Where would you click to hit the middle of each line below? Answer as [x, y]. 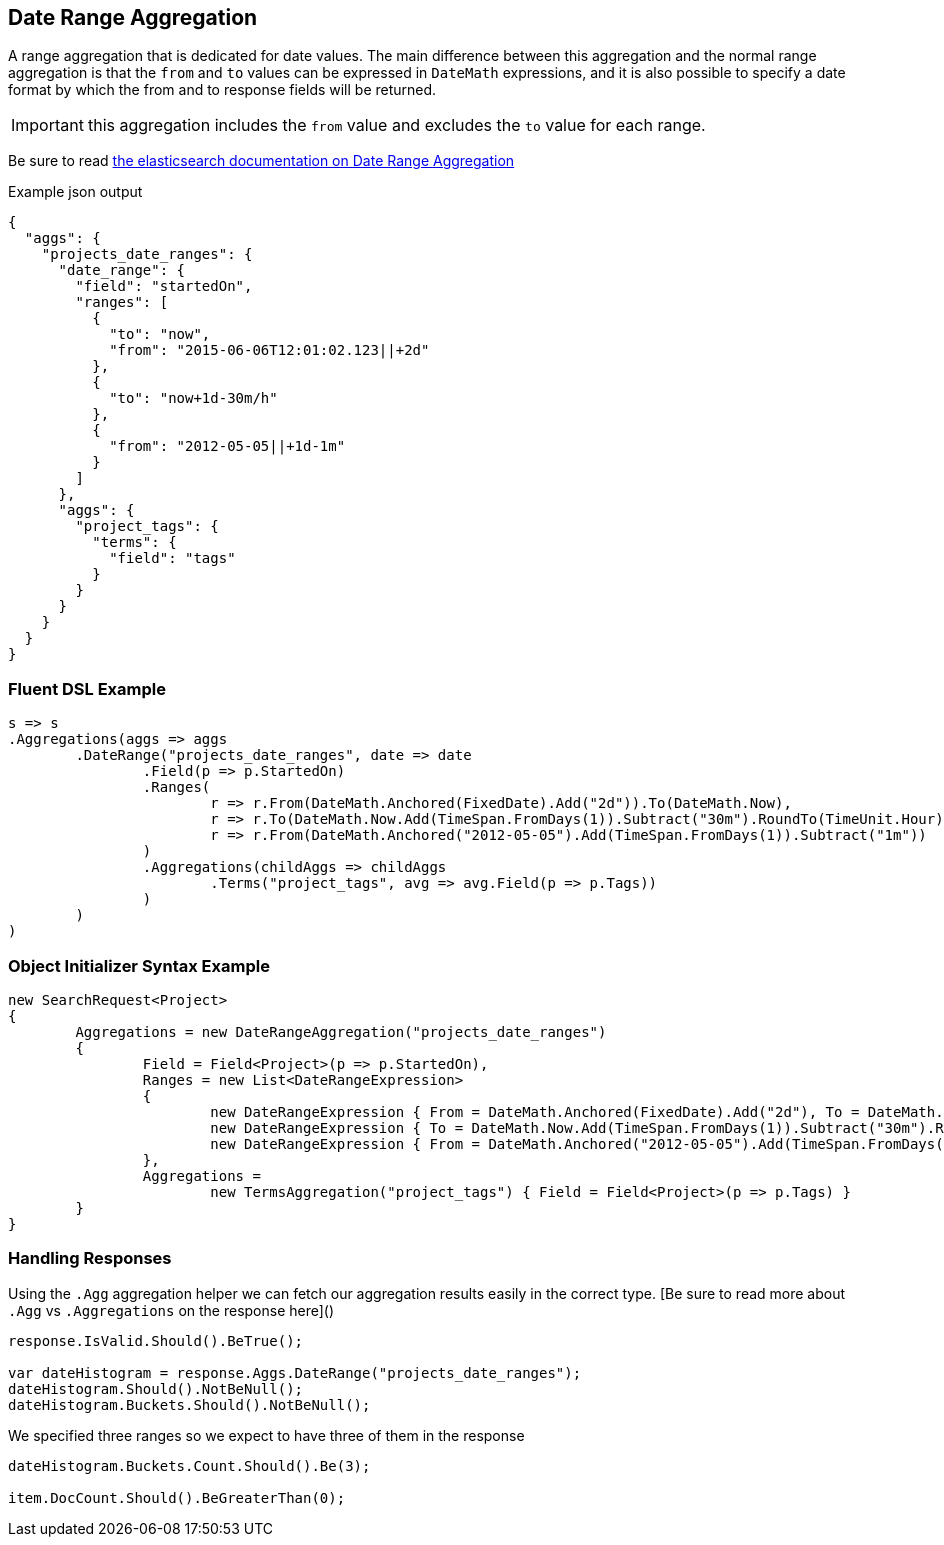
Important [47, 125]
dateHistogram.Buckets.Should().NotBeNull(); [189, 1404]
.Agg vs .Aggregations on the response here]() [171, 1310]
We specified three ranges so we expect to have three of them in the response [266, 1435]
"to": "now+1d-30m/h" [193, 398]
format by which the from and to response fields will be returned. [222, 90]
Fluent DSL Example [87, 688]
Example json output [75, 192]
